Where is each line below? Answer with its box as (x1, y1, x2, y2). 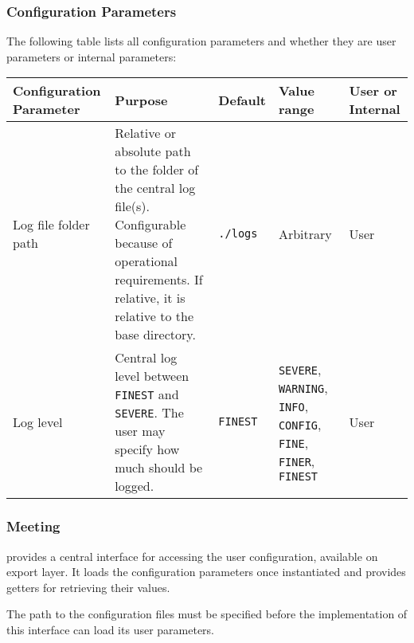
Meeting (6, 516, 61, 536)
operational (115, 252, 178, 271)
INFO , (278, 397, 309, 416)
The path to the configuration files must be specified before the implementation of (6, 606, 408, 622)
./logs (218, 227, 258, 241)
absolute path (115, 142, 191, 161)
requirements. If (115, 270, 203, 289)
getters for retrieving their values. (6, 578, 170, 595)
